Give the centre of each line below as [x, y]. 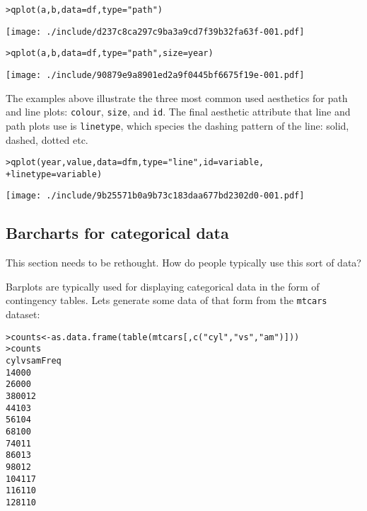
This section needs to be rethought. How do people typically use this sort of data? [183, 263]
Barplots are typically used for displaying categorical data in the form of [163, 286]
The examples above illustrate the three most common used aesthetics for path [177, 97]
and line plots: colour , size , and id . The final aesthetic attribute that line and [178, 112]
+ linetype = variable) [54, 174]
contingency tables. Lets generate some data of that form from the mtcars [167, 300]
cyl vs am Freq [34, 361]
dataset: [23, 314]
